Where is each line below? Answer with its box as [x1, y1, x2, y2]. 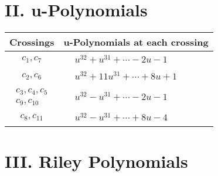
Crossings [9, 35, 54, 49]
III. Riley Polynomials [5, 149, 188, 173]
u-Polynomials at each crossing [63, 35, 209, 49]
